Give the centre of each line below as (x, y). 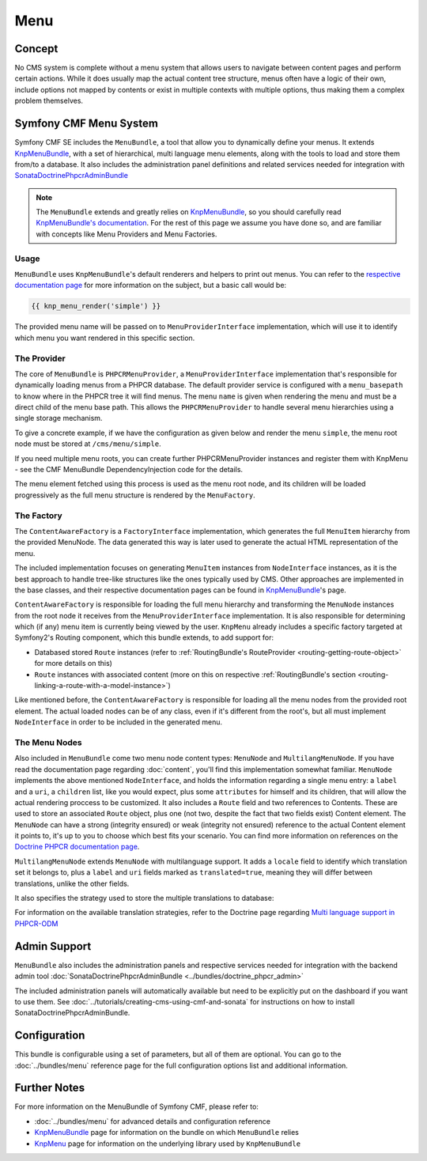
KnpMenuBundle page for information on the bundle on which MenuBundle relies (167, 1133)
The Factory (38, 516)
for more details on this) (73, 664)
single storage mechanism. (59, 418)
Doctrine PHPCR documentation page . (77, 847)
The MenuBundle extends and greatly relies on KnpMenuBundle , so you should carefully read (189, 212)
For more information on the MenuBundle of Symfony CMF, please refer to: (136, 1106)
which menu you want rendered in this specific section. (105, 338)
